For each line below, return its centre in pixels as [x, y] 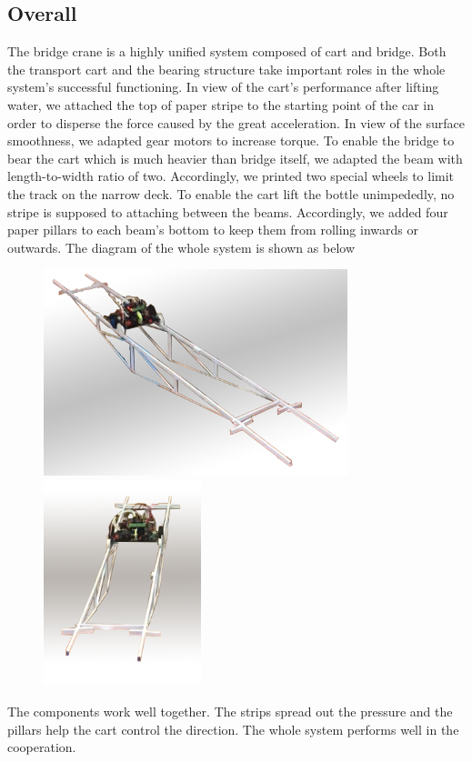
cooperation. [42, 747]
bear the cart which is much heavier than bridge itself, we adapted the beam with [235, 158]
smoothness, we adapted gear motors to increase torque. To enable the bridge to [231, 140]
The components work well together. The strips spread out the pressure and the [230, 712]
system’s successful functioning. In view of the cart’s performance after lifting [223, 87]
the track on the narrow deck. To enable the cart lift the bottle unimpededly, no [231, 193]
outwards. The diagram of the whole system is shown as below [181, 247]
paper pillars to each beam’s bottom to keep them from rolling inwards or [213, 230]
